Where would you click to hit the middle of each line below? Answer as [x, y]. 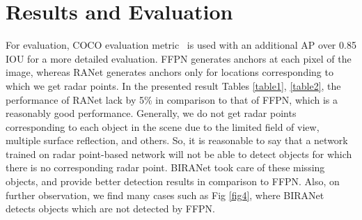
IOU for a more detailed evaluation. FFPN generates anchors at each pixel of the [179, 58]
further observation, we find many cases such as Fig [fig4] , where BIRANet [165, 195]
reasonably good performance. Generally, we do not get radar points [151, 113]
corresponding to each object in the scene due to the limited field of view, [163, 126]
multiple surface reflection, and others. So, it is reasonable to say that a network [177, 140]
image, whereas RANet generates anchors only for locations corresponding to [170, 72]
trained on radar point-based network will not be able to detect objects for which [179, 154]
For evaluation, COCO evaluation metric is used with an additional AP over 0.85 [181, 45]
